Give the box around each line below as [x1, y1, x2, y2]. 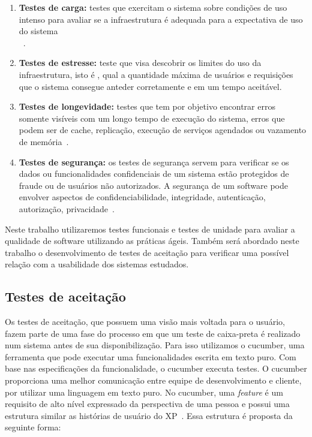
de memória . [19, 135, 69, 147]
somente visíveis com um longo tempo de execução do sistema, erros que [19, 111, 285, 124]
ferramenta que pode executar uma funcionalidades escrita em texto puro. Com [5, 350, 296, 363]
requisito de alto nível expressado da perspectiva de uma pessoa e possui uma [5, 397, 290, 410]
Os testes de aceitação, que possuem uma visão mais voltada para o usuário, [5, 315, 285, 328]
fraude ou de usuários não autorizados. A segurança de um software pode [19, 179, 288, 191]
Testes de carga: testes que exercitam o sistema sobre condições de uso [19, 1, 287, 13]
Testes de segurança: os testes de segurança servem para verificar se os [19, 155, 289, 168]
